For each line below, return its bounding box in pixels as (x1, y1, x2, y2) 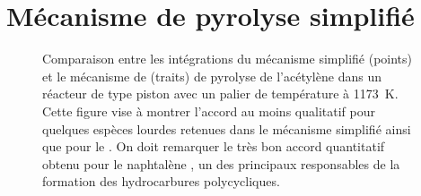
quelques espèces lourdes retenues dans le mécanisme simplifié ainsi (42, 119, 411, 138)
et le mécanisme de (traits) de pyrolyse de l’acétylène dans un (42, 66, 382, 85)
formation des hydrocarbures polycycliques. (42, 172, 280, 191)
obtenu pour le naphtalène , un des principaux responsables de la (42, 154, 400, 173)
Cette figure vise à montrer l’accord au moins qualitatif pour (42, 101, 375, 120)
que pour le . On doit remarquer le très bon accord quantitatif (42, 137, 385, 156)
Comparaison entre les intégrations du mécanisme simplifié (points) (42, 49, 413, 68)
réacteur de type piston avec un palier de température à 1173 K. (42, 84, 399, 103)
